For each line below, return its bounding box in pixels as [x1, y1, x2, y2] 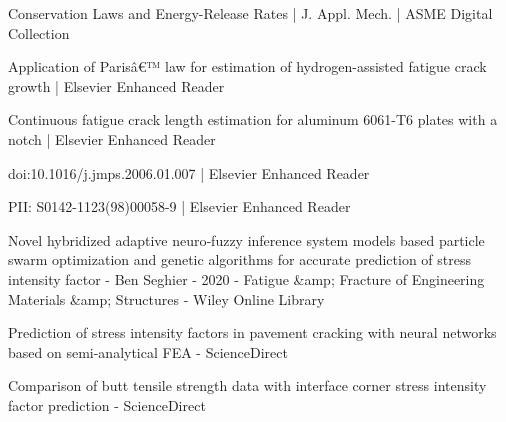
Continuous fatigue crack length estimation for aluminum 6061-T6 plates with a [8, 109, 498, 130]
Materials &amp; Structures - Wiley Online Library [8, 288, 325, 309]
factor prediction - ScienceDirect [8, 394, 206, 415]
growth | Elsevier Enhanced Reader [8, 75, 225, 96]
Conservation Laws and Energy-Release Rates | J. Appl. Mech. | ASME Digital [8, 3, 493, 23]
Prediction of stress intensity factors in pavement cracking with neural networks [8, 322, 497, 343]
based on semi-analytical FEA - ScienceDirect [8, 341, 288, 362]
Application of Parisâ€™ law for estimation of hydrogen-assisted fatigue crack [8, 56, 487, 77]
